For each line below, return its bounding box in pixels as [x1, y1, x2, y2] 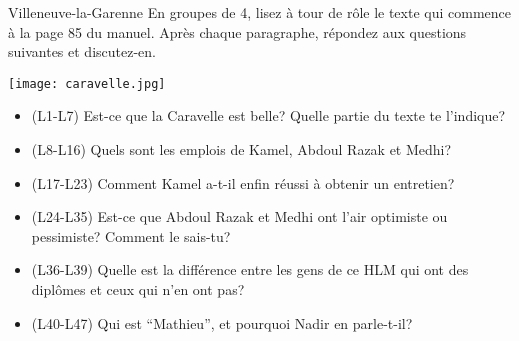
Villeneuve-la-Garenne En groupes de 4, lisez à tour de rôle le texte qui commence [8, 2, 511, 22]
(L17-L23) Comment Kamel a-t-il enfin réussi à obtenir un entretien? [31, 172, 455, 193]
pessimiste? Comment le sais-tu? [31, 225, 231, 246]
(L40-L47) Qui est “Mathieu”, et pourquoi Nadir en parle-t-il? [31, 312, 413, 333]
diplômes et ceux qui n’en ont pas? [31, 279, 245, 299]
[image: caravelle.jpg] [8, 76, 166, 91]
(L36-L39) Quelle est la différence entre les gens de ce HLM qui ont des [31, 259, 469, 280]
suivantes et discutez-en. [8, 41, 156, 62]
